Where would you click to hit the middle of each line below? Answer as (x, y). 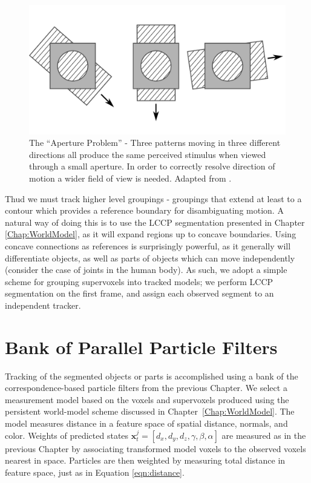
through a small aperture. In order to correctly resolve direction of (152, 166)
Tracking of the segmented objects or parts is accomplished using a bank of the (152, 376)
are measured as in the (264, 435)
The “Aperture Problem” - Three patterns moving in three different (155, 143)
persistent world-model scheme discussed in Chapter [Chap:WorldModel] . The (150, 411)
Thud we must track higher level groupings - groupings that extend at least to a (153, 198)
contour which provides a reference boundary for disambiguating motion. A (144, 210)
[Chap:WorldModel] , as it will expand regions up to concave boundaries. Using (151, 234)
